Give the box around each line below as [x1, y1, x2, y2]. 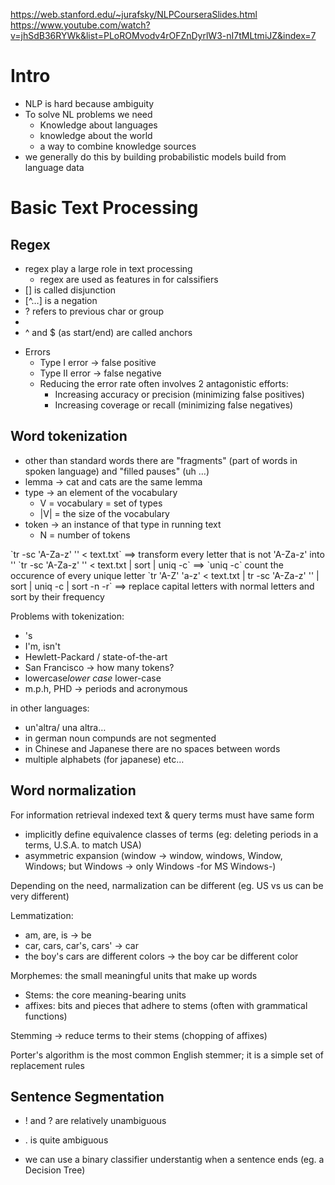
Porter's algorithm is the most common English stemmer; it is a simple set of [10, 1049, 324, 1061]
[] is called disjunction [24, 284, 117, 296]
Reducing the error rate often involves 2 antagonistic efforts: [39, 377, 289, 389]
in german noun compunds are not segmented [24, 732, 217, 744]
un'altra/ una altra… [24, 721, 107, 733]
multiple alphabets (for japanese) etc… [24, 753, 185, 765]
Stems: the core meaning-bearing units [24, 989, 187, 1001]
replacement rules [10, 1059, 85, 1071]
